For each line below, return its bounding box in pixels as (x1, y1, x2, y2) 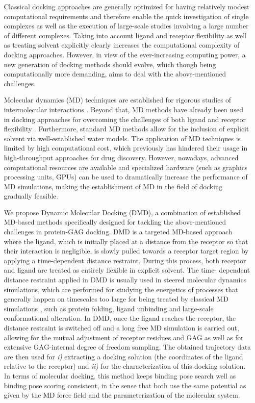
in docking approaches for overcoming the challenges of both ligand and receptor (4, 114, 246, 124)
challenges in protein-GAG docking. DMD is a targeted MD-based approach (4, 227, 232, 237)
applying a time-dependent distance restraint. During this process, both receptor (4, 255, 246, 265)
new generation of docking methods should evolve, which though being (4, 59, 216, 69)
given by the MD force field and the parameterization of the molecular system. (4, 390, 240, 400)
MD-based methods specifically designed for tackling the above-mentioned (4, 217, 226, 227)
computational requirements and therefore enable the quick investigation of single (4, 11, 249, 21)
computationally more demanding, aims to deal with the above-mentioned (4, 69, 226, 79)
